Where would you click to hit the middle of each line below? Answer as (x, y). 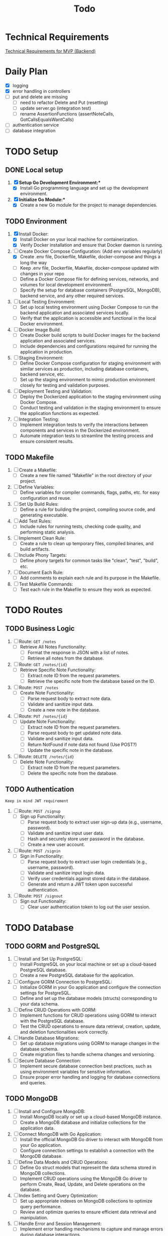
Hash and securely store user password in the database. (86, 839)
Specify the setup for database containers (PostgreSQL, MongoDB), (90, 290)
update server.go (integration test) (56, 108)
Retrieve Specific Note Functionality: (58, 670)
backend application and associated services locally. (75, 313)
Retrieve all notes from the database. (66, 658)
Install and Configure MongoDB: (52, 1111)
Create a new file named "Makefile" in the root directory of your (86, 476)
